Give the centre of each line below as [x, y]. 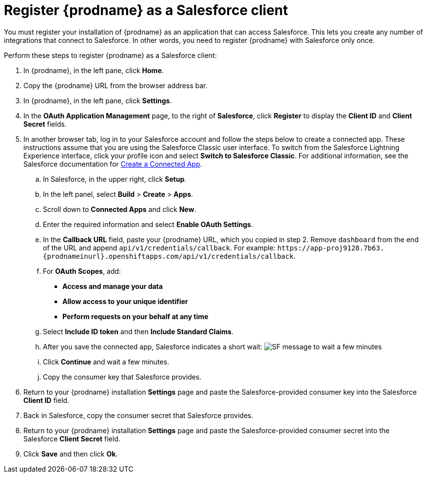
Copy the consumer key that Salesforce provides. [122, 377]
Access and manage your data [113, 286]
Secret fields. [45, 124]
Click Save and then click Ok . [71, 454]
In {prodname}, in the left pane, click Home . [94, 70]
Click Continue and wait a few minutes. [106, 362]
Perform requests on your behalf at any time [136, 316]
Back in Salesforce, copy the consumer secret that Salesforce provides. [138, 415]
